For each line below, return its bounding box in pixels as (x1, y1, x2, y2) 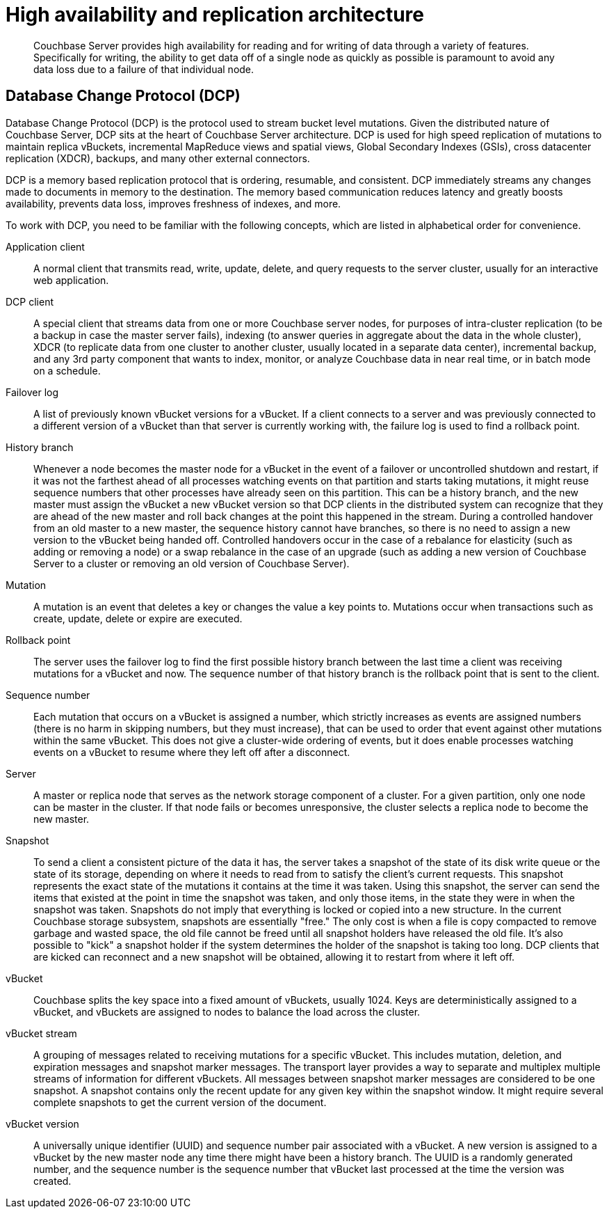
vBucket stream (6, 1027, 77, 1039)
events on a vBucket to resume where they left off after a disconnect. (33, 746, 350, 758)
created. (33, 1174, 72, 1187)
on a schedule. (33, 364, 101, 377)
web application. (33, 274, 109, 286)
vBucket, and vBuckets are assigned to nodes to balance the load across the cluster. (33, 1005, 421, 1018)
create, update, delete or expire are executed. (33, 612, 243, 624)
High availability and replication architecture (6, 3, 424, 26)
